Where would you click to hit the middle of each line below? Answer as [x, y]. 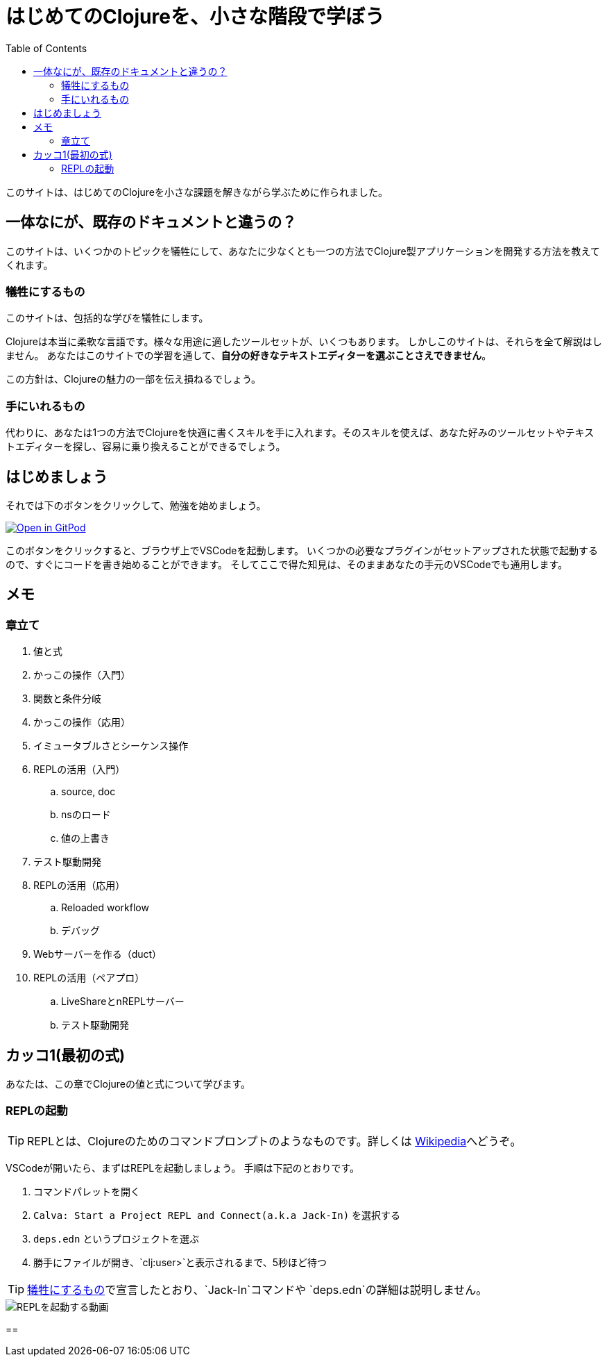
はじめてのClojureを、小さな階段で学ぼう [195, 17]
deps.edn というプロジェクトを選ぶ [117, 1238]
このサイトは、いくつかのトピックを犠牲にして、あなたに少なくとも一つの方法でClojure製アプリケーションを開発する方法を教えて [303, 251]
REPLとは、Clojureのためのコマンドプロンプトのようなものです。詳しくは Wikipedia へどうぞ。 [274, 1141]
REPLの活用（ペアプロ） [89, 978]
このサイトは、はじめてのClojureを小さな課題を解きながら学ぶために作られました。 [197, 192]
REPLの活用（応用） [79, 886]
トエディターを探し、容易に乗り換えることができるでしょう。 [146, 447]
